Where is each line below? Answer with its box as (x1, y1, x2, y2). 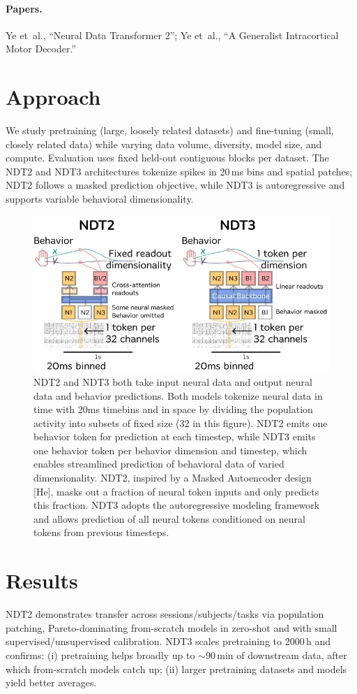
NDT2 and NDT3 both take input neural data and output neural (33, 374, 312, 389)
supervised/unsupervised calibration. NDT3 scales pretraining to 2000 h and (6, 634, 331, 649)
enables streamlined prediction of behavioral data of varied (33, 456, 284, 471)
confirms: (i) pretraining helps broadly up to (6, 647, 195, 662)
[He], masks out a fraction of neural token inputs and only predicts (33, 484, 319, 498)
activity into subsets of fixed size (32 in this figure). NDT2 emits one (33, 415, 328, 430)
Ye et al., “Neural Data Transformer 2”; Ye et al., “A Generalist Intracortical (6, 27, 339, 42)
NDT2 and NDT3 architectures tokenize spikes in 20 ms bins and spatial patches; (6, 164, 353, 178)
